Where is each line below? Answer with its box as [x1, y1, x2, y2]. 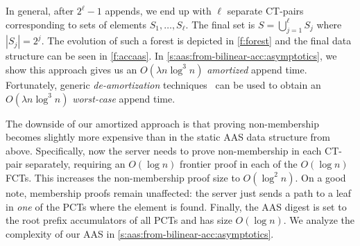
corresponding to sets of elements [6, 17, 146, 31]
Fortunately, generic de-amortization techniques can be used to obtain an [6, 77, 321, 91]
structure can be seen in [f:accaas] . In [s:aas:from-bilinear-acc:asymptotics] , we [6, 49, 337, 63]
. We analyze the [283, 213, 355, 227]
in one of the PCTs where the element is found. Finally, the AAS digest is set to [6, 199, 347, 213]
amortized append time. [207, 62, 307, 76]
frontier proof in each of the [180, 157, 298, 171]
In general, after [6, 3, 74, 17]
